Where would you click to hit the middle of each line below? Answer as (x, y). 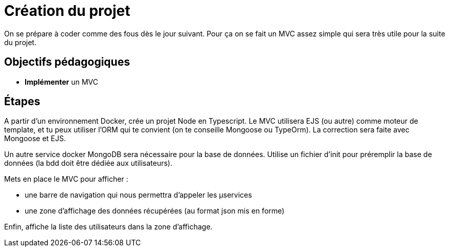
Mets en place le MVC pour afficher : (66, 179)
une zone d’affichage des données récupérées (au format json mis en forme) (155, 211)
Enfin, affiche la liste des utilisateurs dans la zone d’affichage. (108, 227)
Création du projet (67, 11)
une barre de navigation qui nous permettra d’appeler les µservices (138, 195)
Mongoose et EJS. (35, 139)
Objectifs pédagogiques (67, 62)
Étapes (22, 102)
